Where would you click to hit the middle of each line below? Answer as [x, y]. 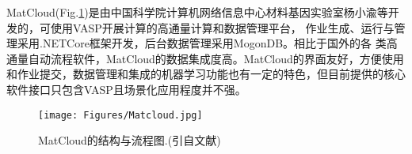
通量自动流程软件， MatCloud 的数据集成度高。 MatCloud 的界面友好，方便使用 [205, 58]
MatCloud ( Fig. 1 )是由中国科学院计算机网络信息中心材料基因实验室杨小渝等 [197, 12]
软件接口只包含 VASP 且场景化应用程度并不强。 [126, 89]
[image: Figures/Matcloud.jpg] [120, 115]
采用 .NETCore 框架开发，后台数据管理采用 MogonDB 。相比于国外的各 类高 [207, 43]
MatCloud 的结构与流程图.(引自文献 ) [130, 140]
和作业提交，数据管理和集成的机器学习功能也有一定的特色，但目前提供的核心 [206, 74]
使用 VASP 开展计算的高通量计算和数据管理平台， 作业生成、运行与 [222, 27]
